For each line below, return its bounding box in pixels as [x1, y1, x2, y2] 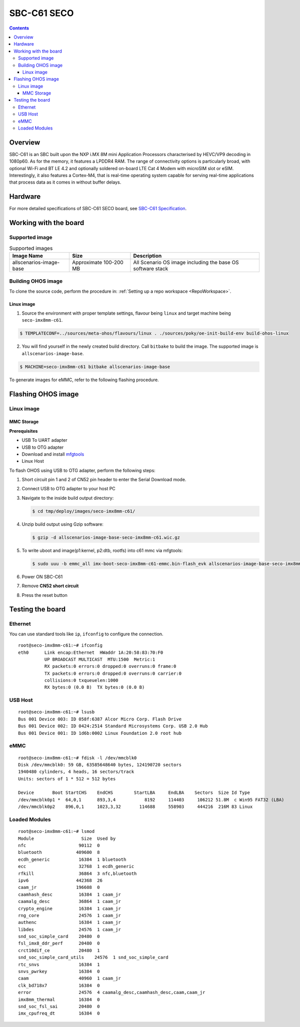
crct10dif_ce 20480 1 [18, 947, 100, 953]
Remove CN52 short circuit [21, 583, 79, 589]
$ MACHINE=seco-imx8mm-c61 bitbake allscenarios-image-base [19, 364, 170, 370]
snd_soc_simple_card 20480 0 [18, 933, 100, 939]
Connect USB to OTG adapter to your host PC [21, 486, 116, 492]
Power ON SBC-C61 [21, 573, 63, 580]
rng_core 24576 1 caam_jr [18, 912, 121, 918]
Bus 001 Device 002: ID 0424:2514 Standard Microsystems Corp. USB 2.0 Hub [18, 723, 208, 729]
